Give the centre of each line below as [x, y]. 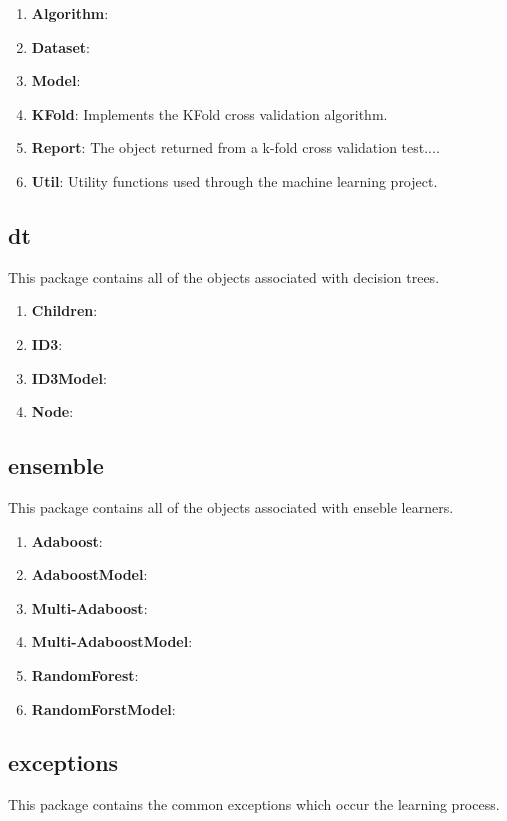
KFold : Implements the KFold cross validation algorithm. [209, 113]
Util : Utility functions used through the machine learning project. [234, 180]
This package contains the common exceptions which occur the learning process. [254, 804]
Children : [64, 310]
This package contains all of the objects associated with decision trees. [224, 276]
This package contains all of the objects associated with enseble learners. [231, 506]
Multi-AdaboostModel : [112, 641]
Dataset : [60, 46]
